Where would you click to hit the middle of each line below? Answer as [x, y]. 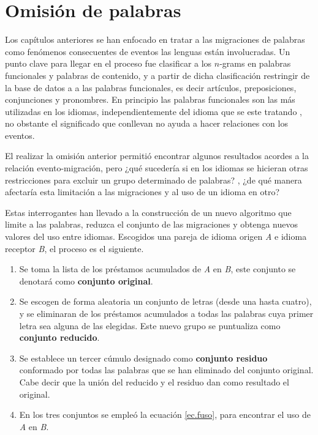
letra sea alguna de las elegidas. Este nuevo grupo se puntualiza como [150, 325]
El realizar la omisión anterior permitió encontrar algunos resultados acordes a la [157, 156]
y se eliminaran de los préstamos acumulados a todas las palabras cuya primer [166, 313]
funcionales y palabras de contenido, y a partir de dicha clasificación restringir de [157, 75]
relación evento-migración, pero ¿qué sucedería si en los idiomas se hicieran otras [157, 168]
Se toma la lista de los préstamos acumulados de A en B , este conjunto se [157, 269]
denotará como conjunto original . [86, 281]
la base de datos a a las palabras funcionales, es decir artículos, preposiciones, [151, 87]
